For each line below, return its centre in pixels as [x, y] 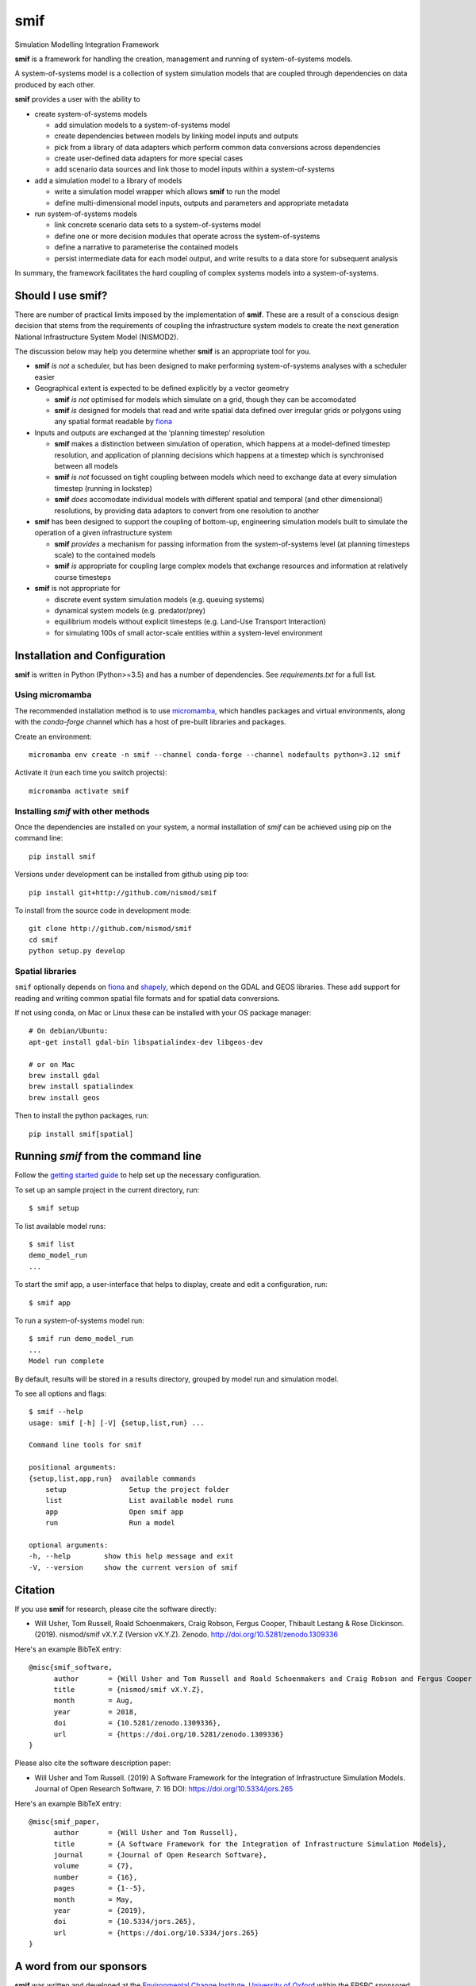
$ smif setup [54, 1208]
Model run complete [67, 1361]
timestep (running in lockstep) [103, 488]
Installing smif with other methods [82, 811]
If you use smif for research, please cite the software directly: [116, 1609]
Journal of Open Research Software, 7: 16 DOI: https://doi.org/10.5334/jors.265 [164, 1789]
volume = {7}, [94, 1866]
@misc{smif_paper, [65, 1822]
